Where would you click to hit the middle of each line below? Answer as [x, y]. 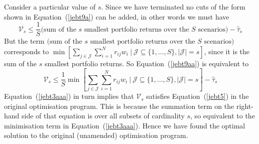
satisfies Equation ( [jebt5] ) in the [198, 96]
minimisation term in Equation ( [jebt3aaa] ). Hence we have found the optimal [125, 125]
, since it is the [227, 51]
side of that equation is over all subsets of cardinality [103, 116]
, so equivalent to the [223, 116]
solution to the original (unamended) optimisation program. [96, 135]
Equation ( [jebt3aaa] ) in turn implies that [69, 96]
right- [245, 106]
